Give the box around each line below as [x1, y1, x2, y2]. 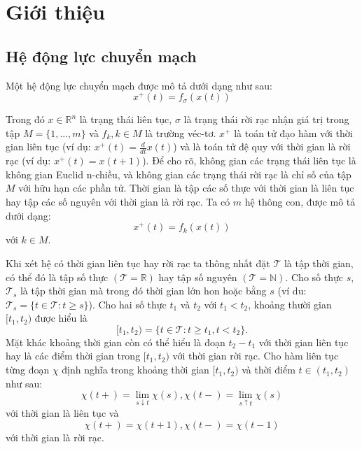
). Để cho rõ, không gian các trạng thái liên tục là [142, 153, 356, 168]
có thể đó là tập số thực [6, 269, 109, 284]
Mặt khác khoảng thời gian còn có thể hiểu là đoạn [6, 334, 225, 349]
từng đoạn [6, 362, 50, 377]
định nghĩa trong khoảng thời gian [62, 362, 209, 377]
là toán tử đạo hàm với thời [234, 125, 353, 140]
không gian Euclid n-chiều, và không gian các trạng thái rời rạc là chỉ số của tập [6, 166, 351, 181]
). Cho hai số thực [88, 297, 167, 311]
